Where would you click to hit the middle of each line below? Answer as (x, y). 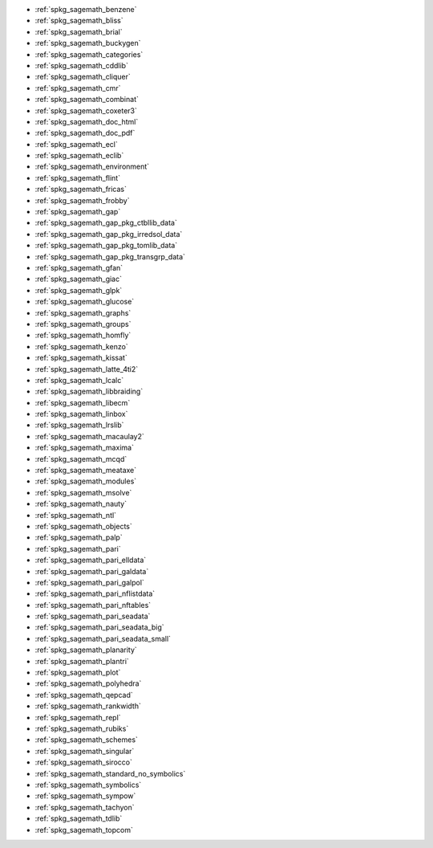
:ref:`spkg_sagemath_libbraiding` (89, 391)
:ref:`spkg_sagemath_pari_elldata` (91, 560)
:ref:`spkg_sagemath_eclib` (79, 156)
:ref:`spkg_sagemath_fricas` (81, 190)
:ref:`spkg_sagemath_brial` (79, 31)
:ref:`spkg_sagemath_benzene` (86, 9)
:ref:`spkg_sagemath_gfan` (79, 267)
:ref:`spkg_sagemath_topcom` (84, 830)
